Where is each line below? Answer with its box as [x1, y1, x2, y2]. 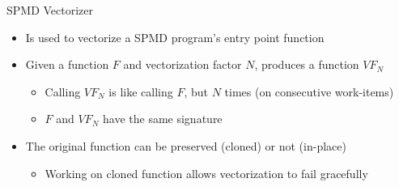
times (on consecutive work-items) [224, 83, 394, 100]
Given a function [25, 56, 109, 73]
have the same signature [103, 110, 223, 127]
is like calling [108, 83, 173, 100]
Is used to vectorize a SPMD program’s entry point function [25, 28, 325, 45]
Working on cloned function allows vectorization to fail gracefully [45, 164, 368, 181]
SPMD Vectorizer [6, 2, 94, 18]
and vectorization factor [123, 56, 242, 73]
